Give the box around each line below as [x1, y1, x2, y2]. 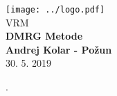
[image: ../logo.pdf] [6, 5, 105, 15]
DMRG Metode [6, 29, 83, 43]
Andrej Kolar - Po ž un [6, 42, 112, 56]
